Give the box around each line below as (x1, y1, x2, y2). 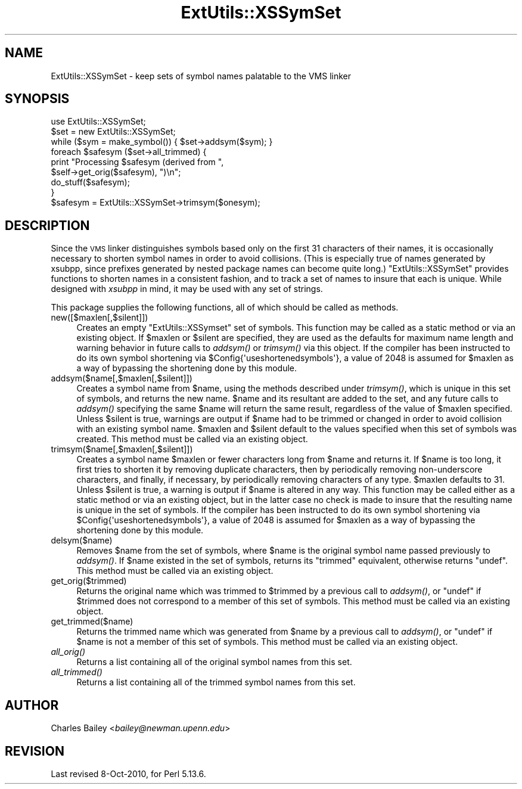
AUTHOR (5, 697, 59, 713)
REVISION (5, 743, 64, 759)
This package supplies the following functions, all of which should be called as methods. (51, 302, 399, 313)
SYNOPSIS (5, 91, 70, 107)
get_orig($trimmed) (51, 576, 127, 586)
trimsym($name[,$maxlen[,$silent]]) (51, 444, 193, 455)
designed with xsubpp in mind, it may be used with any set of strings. (51, 284, 323, 294)
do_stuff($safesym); (51, 177, 130, 188)
